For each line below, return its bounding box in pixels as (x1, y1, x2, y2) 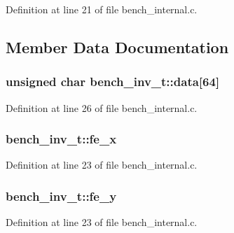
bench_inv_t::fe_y (6, 187, 117, 204)
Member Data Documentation (6, 36, 229, 57)
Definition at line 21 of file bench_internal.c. (6, 2, 198, 16)
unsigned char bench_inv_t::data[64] (6, 73, 220, 90)
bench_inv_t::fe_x (6, 130, 117, 148)
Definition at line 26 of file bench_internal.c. (6, 100, 198, 115)
